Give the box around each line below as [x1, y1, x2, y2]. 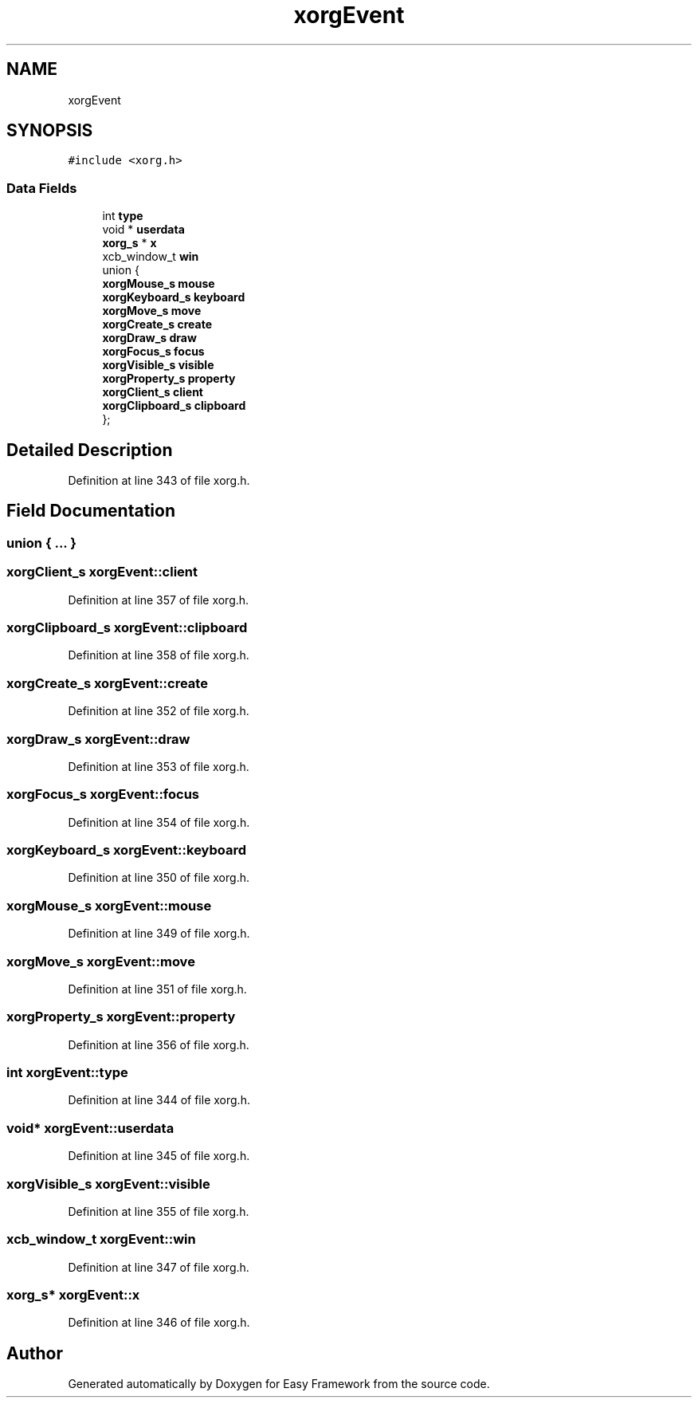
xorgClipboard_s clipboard [102, 399, 246, 413]
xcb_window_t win [102, 250, 199, 264]
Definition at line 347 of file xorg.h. [68, 1260, 249, 1274]
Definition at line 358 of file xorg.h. [68, 648, 249, 663]
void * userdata [102, 222, 185, 237]
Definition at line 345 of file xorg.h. [68, 1149, 250, 1163]
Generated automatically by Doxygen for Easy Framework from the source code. [68, 1377, 490, 1391]
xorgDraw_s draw [102, 331, 197, 345]
